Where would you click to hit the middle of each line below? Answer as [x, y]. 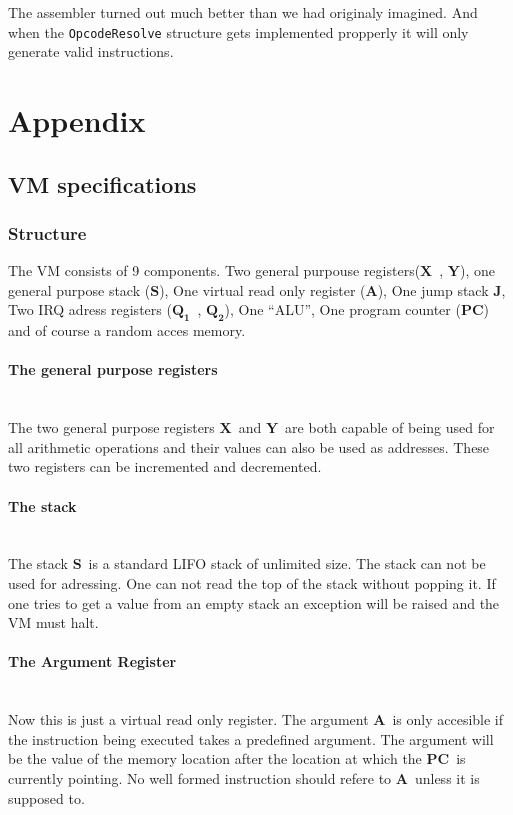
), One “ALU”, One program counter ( [342, 309]
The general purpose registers [113, 369]
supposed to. [46, 797]
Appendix [77, 120]
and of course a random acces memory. [127, 330]
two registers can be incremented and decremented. [165, 466]
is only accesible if [448, 719]
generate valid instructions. [91, 51]
